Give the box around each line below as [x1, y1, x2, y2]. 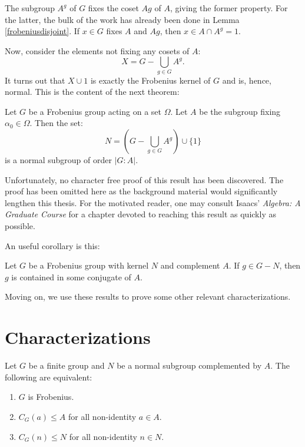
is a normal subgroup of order [5, 154, 112, 166]
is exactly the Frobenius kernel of [90, 74, 211, 86]
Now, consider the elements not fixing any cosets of [5, 44, 190, 57]
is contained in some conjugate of [11, 270, 131, 283]
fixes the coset [88, 2, 139, 14]
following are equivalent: [5, 370, 92, 383]
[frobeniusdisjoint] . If [5, 25, 80, 37]
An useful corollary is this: [5, 239, 100, 251]
